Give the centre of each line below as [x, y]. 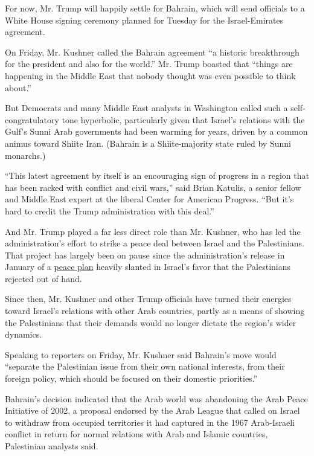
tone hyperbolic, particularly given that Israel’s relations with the [183, 119]
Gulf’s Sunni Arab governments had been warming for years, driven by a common [156, 131]
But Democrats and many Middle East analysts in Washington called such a [146, 108]
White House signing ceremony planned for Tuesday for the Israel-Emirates [144, 20]
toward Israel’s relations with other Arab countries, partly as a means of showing [155, 311]
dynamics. [24, 334]
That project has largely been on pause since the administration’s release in [145, 255]
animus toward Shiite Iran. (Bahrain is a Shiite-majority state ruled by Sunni [148, 143]
